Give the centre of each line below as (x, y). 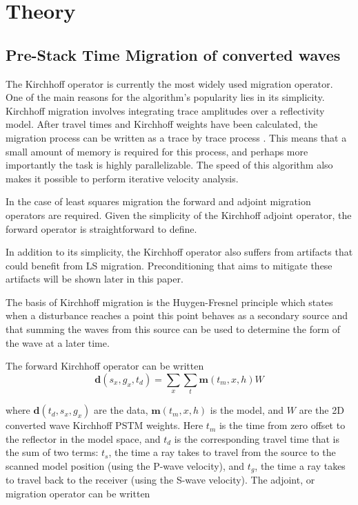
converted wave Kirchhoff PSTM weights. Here (105, 425)
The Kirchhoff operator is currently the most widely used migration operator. (169, 83)
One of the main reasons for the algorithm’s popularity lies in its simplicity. (165, 97)
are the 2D (321, 410)
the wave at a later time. (58, 342)
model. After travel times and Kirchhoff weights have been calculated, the (162, 124)
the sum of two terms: (52, 452)
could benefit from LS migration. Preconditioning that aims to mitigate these (169, 265)
